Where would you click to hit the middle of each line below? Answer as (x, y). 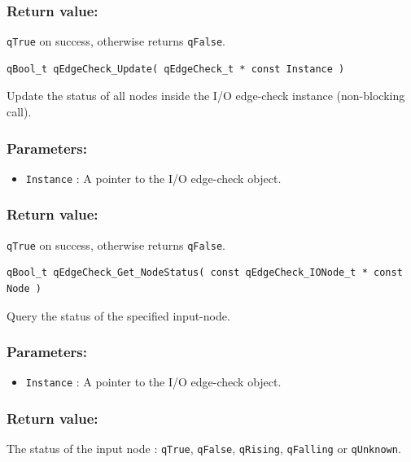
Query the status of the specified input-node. (118, 315)
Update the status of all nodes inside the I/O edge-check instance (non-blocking (206, 96)
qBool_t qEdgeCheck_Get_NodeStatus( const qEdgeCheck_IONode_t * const (205, 273)
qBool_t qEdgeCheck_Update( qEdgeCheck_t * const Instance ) (176, 69)
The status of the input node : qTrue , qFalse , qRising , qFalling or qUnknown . (204, 449)
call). (19, 112)
